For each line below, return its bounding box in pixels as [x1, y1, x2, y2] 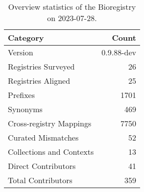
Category [8, 32, 44, 43]
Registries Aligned [8, 75, 71, 86]
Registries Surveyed [8, 61, 75, 72]
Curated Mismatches [8, 132, 79, 143]
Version [8, 47, 33, 58]
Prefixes [8, 89, 35, 100]
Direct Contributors [8, 160, 76, 171]
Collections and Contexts [8, 146, 94, 157]
